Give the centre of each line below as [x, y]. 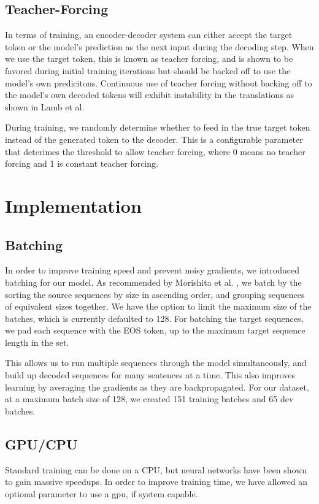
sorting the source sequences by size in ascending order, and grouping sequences [155, 294]
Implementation [73, 205]
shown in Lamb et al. [45, 106]
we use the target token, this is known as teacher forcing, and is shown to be [149, 59]
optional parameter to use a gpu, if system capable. [102, 493]
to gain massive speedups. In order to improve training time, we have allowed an [156, 482]
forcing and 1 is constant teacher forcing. [82, 163]
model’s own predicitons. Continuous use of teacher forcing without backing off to [159, 82]
